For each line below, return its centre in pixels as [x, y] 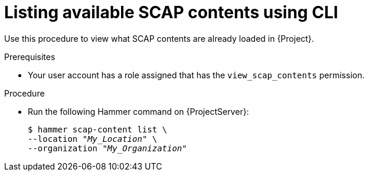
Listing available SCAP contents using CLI [171, 12]
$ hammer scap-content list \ [98, 129]
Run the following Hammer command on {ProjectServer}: [138, 111]
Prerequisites [30, 57]
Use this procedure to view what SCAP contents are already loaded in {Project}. [159, 38]
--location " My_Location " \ [93, 139]
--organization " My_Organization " [107, 148]
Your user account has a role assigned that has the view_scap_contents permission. [196, 75]
